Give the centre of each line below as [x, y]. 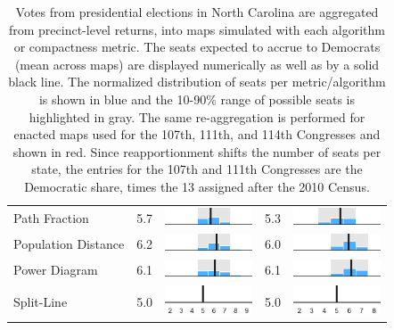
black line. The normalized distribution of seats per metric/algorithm [197, 82]
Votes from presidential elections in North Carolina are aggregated [197, 12]
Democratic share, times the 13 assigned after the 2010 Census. [197, 186]
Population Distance [69, 243]
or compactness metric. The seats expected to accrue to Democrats [197, 47]
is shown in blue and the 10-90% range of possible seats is [197, 99]
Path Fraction [51, 217]
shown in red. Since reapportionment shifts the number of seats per [197, 151]
